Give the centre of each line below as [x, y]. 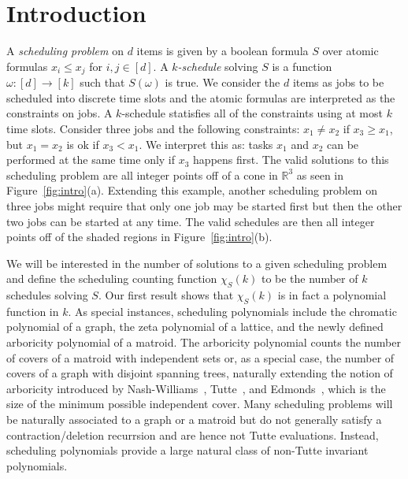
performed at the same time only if [91, 160]
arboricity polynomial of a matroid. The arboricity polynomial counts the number [204, 342]
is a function [302, 66]
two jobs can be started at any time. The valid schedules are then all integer [191, 221]
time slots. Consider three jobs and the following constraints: [153, 128]
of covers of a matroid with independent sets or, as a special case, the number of [200, 357]
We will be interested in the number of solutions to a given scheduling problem [197, 263]
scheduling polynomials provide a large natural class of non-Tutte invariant [187, 450]
